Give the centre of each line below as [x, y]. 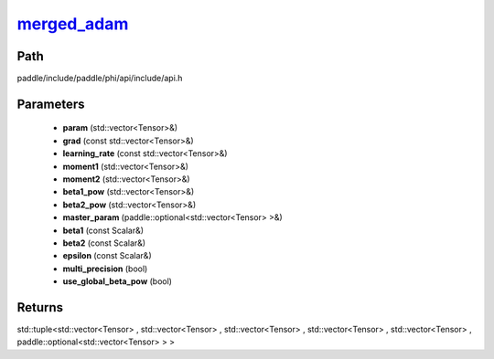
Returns [40, 307]
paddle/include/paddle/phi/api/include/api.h [100, 79]
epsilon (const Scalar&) [107, 256]
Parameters [51, 104]
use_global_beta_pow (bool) [118, 281]
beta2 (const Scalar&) [104, 243]
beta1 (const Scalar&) [103, 230]
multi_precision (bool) [105, 269]
